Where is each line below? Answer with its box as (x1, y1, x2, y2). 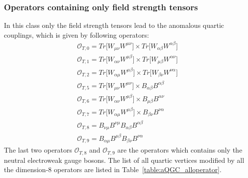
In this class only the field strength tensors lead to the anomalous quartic (4, 20, 224, 30)
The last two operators (4, 145, 73, 155)
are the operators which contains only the (117, 145, 243, 155)
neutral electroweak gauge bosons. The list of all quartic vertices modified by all (4, 155, 245, 165)
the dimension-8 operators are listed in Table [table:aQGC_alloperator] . (4, 164, 222, 175)
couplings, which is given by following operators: (4, 29, 149, 40)
